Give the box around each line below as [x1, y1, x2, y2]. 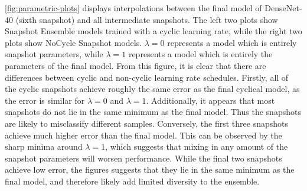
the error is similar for [5, 94, 85, 106]
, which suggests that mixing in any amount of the [105, 140, 288, 153]
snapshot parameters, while [5, 48, 103, 60]
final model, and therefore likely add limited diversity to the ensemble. [5, 174, 260, 187]
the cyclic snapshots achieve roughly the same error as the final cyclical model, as [5, 83, 300, 95]
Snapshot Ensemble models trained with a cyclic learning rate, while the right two [5, 25, 302, 37]
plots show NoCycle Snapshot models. [5, 36, 142, 48]
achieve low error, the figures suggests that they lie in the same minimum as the [5, 163, 295, 176]
